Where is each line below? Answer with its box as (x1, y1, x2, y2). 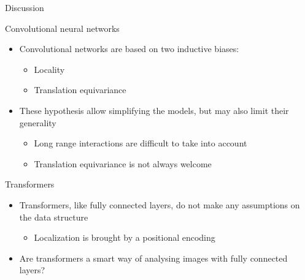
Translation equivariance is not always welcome (34, 157, 212, 170)
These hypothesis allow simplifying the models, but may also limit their (19, 104, 289, 116)
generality (19, 116, 56, 129)
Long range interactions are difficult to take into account (34, 137, 247, 149)
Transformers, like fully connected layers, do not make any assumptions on (19, 198, 300, 211)
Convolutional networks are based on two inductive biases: (19, 42, 239, 55)
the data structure (19, 210, 88, 223)
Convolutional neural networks (5, 21, 120, 34)
